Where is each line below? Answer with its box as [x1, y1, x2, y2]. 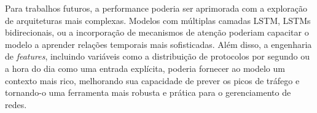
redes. [5, 98, 27, 111]
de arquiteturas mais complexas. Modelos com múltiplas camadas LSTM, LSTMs [5, 14, 311, 26]
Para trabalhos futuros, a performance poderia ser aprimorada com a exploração [5, 2, 308, 14]
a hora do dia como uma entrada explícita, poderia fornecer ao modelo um [5, 61, 285, 74]
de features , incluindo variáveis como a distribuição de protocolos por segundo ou [5, 50, 310, 63]
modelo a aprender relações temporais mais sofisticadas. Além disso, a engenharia [5, 37, 312, 50]
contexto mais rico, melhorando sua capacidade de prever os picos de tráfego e [5, 74, 300, 87]
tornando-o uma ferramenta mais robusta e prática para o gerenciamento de [5, 86, 291, 99]
